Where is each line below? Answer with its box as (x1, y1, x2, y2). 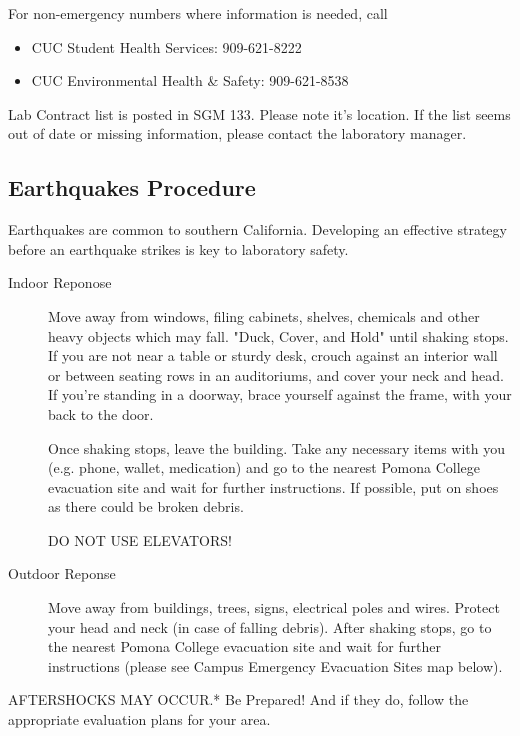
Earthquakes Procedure (8, 172, 256, 203)
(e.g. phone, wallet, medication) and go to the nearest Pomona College (48, 457, 480, 478)
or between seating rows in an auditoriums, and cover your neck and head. (48, 364, 504, 385)
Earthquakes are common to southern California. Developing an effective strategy (8, 219, 507, 240)
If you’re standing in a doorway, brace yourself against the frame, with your (48, 384, 512, 405)
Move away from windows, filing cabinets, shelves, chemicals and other (48, 305, 480, 326)
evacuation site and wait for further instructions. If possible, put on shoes (48, 476, 499, 497)
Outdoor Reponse (8, 563, 116, 584)
